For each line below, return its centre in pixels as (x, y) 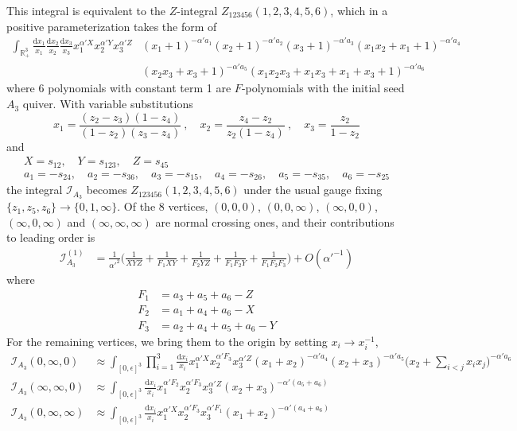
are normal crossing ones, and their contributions (275, 221)
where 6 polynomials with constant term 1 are (119, 88)
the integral (35, 190)
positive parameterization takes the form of (112, 26)
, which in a (359, 10)
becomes (107, 190)
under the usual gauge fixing (313, 190)
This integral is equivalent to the (86, 10)
